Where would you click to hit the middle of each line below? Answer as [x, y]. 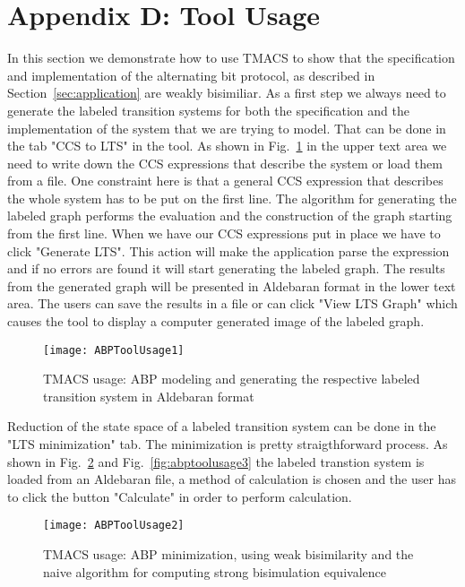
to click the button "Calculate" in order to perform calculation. [180, 496]
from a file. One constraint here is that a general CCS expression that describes [225, 181]
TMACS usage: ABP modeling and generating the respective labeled [232, 379]
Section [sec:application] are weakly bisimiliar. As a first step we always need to [227, 93]
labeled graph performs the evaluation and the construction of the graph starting [230, 216]
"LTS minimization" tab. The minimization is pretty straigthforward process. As [228, 444]
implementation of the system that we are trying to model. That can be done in [227, 128]
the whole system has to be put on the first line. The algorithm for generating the [232, 198]
